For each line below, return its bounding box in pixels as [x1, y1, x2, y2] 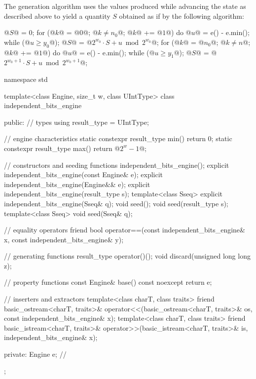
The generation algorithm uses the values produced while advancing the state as [4, 1, 246, 11]
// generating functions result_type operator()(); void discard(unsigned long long [4, 251, 251, 261]
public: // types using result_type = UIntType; [4, 116, 149, 127]
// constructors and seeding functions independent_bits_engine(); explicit [4, 159, 229, 170]
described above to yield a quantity [4, 10, 110, 21]
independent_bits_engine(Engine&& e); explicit [4, 179, 150, 189]
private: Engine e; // [4, 349, 67, 359]
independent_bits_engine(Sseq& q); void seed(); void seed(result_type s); [4, 198, 228, 208]
